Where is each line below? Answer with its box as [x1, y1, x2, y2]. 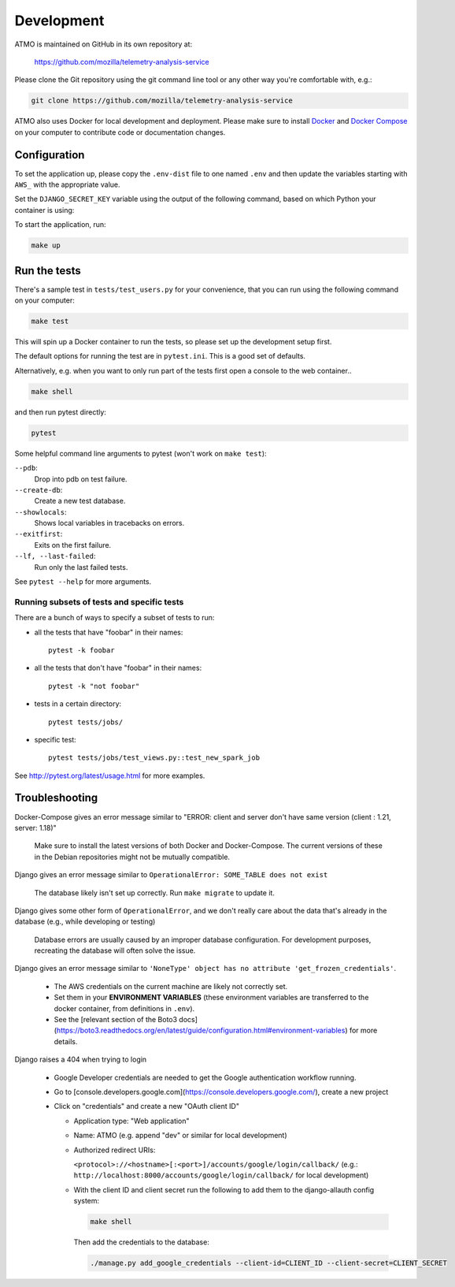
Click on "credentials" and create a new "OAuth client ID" [54, 1102, 240, 1111]
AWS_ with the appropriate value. [14, 180, 120, 189]
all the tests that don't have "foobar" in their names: [34, 663, 202, 673]
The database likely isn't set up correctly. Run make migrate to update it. [34, 887, 276, 898]
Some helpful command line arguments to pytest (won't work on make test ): [14, 448, 267, 458]
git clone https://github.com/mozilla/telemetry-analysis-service [31, 96, 293, 106]
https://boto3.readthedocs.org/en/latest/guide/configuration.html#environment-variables [56, 1025, 346, 1036]
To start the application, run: [14, 220, 106, 229]
